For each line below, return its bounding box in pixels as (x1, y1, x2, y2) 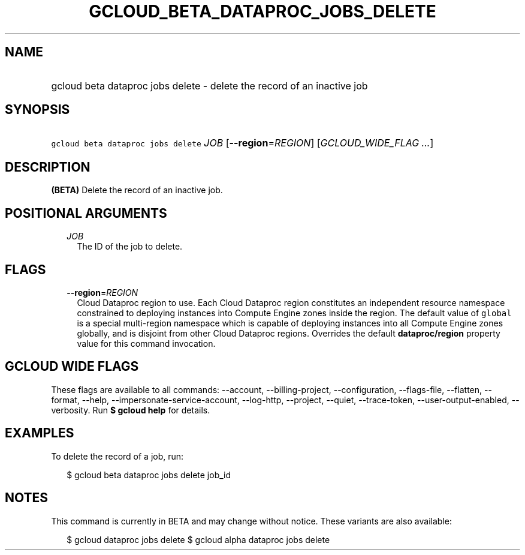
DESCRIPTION (5, 159, 90, 175)
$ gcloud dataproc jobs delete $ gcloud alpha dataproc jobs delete (67, 534, 330, 545)
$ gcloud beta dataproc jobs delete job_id (67, 469, 231, 480)
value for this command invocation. (77, 338, 216, 349)
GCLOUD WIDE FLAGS (5, 359, 139, 374)
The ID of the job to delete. (77, 241, 183, 252)
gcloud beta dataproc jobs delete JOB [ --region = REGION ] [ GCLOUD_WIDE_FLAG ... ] (51, 137, 434, 149)
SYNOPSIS (5, 102, 70, 118)
